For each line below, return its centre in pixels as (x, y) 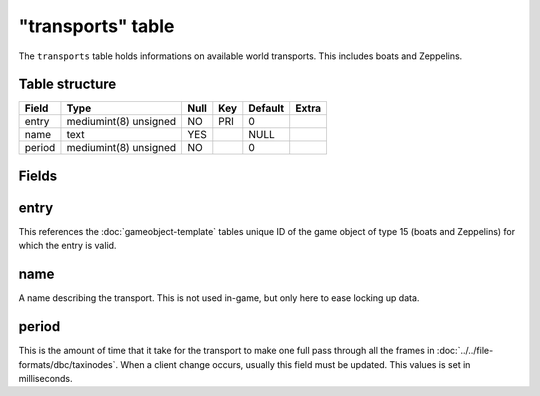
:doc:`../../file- (465, 351)
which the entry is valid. (67, 246)
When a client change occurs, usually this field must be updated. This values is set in (295, 364)
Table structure (67, 84)
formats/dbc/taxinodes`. (68, 364)
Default (266, 108)
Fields (38, 175)
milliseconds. (46, 378)
